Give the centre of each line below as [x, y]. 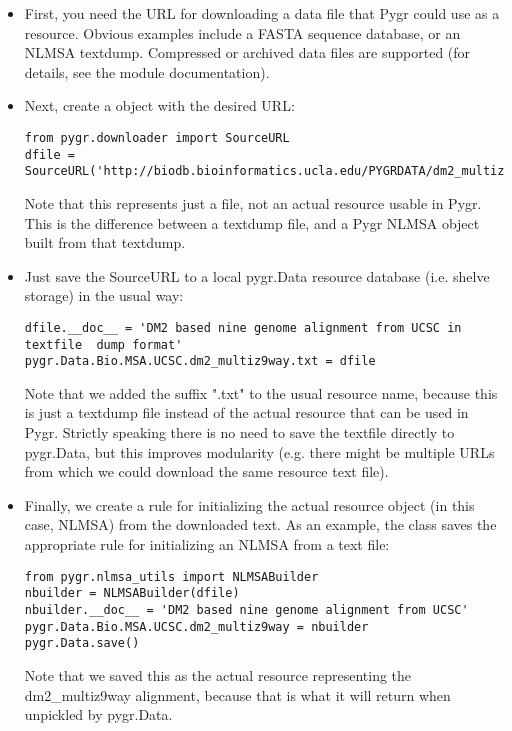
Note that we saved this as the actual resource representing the [218, 674]
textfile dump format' [103, 344]
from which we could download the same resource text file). [206, 471]
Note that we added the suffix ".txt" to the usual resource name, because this [261, 392]
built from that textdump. [105, 242]
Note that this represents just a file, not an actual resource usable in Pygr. [253, 202]
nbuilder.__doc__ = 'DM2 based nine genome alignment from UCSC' [246, 609]
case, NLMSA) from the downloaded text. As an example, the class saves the [260, 524]
